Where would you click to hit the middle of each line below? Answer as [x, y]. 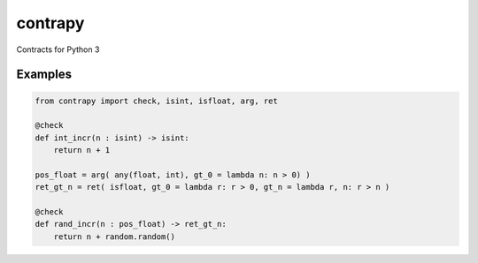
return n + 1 [82, 150]
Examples [44, 75]
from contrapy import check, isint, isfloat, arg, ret [156, 101]
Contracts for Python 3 [58, 49]
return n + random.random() [115, 237]
